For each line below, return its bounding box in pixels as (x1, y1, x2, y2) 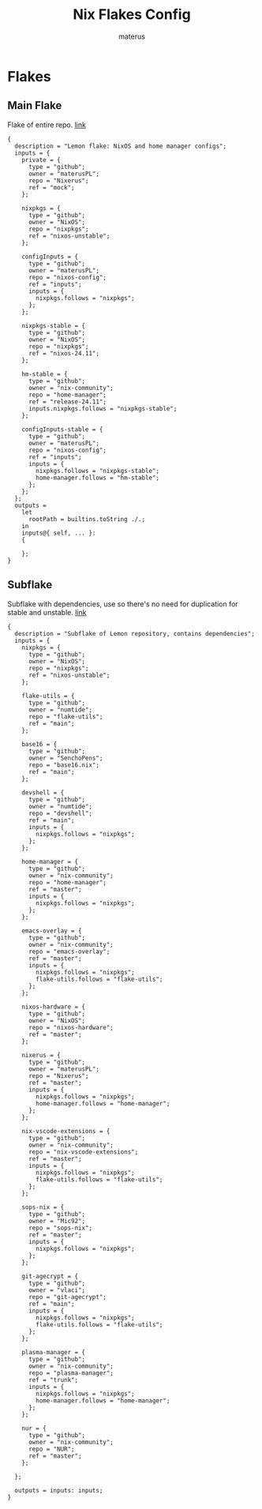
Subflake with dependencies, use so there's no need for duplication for (7, 599, 238, 609)
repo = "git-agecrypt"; (28, 1293, 107, 1301)
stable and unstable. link (7, 607, 87, 617)
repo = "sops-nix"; (28, 1224, 92, 1232)
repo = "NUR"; (28, 1445, 76, 1453)
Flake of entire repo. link (7, 120, 86, 130)
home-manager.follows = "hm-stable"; (36, 474, 159, 482)
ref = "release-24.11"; (28, 397, 107, 406)
